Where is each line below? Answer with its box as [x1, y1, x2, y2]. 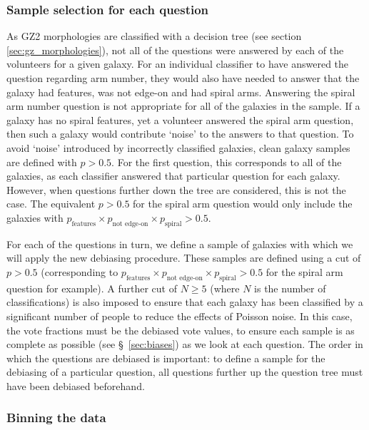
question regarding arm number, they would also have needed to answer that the [6, 71, 360, 85]
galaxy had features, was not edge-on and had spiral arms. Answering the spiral [6, 84, 355, 99]
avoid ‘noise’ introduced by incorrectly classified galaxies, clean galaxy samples [6, 140, 350, 155]
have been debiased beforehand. [6, 378, 145, 393]
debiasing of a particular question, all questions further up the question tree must [6, 364, 363, 379]
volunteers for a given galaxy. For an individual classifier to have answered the [6, 56, 349, 71]
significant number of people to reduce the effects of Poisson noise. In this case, [6, 308, 353, 323]
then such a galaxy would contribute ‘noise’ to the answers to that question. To [6, 126, 354, 141]
